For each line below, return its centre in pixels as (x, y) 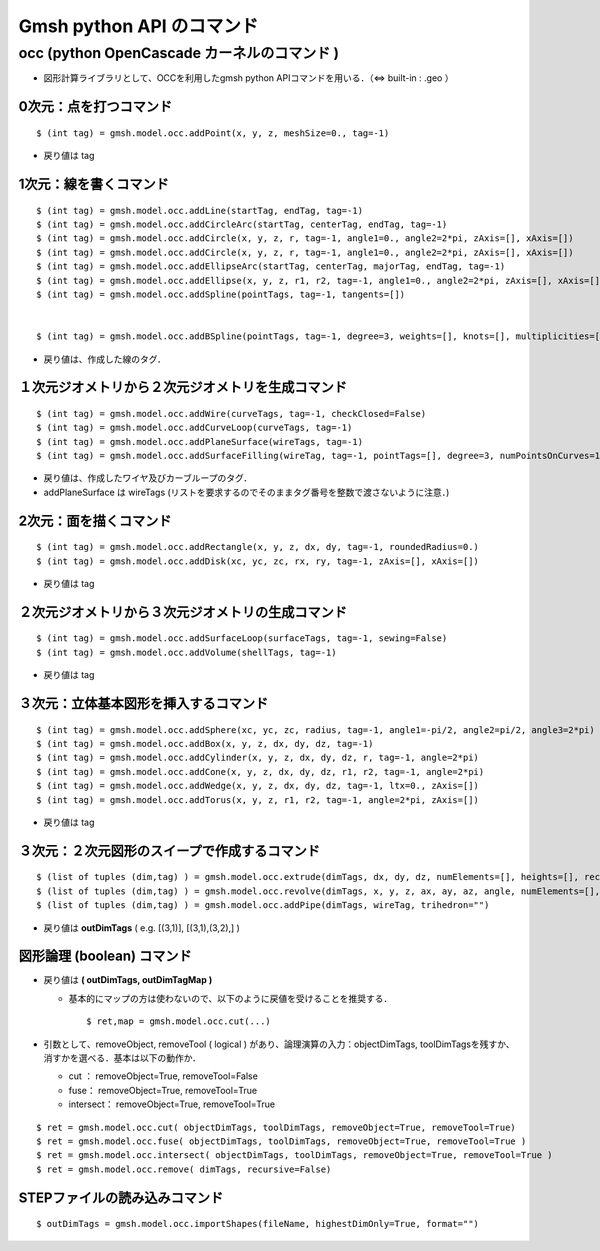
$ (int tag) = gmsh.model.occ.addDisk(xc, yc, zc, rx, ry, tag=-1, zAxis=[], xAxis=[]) (258, 561)
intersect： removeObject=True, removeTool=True (171, 1104)
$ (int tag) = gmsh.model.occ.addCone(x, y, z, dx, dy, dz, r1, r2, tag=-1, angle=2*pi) (260, 771)
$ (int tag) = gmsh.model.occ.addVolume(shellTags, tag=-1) (186, 652)
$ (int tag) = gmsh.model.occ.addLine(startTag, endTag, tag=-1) (200, 210)
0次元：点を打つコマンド (95, 106)
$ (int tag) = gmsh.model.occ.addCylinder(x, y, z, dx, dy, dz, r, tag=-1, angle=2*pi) (258, 758)
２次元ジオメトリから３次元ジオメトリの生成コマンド (182, 611)
